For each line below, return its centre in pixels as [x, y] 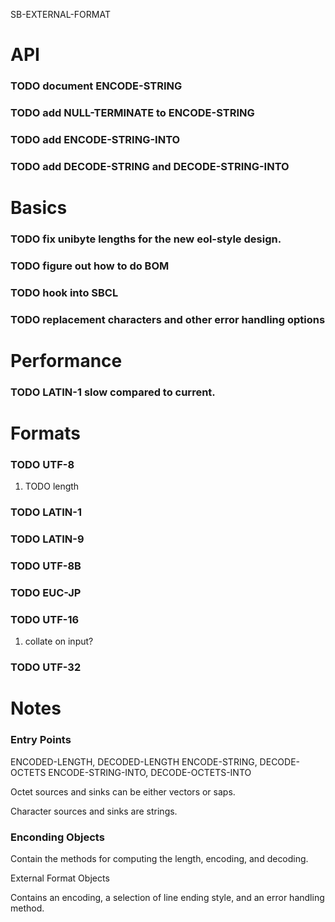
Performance [66, 360]
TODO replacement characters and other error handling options [168, 319]
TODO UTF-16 [45, 619]
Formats [45, 433]
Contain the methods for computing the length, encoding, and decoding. [159, 859]
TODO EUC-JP [46, 593]
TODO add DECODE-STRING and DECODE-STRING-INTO [150, 166]
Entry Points [41, 740]
